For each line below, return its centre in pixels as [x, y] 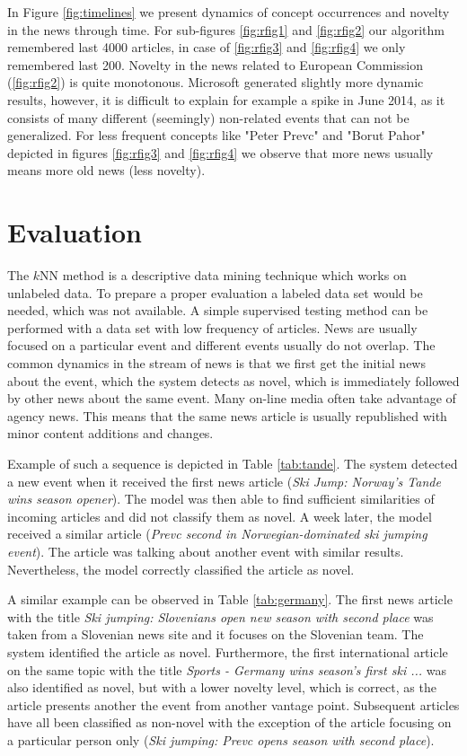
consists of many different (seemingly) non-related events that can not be [208, 117]
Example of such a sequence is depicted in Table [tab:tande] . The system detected [233, 463]
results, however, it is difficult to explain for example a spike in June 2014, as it [226, 99]
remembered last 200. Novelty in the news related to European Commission [216, 64]
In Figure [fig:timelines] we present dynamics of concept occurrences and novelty [229, 12]
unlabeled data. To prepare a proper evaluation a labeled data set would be [215, 292]
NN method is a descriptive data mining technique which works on [223, 275]
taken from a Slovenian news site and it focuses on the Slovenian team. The [216, 634]
